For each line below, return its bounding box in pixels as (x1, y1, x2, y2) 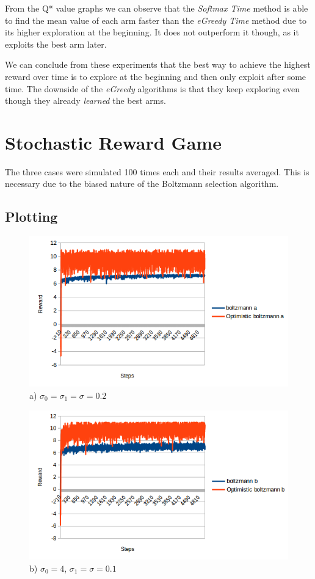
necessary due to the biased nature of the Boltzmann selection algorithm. (5, 177, 279, 190)
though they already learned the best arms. (5, 94, 166, 107)
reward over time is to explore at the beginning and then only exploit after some (5, 70, 306, 82)
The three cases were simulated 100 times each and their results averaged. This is (5, 165, 310, 178)
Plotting (5, 207, 58, 226)
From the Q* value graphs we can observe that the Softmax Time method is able (5, 2, 308, 14)
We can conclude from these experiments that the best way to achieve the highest (5, 58, 311, 71)
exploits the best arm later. (5, 37, 107, 50)
